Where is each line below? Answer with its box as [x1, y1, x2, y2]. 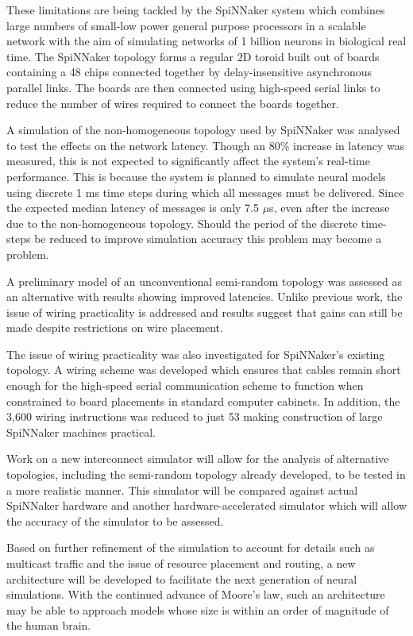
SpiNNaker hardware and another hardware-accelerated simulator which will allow [6, 497, 407, 514]
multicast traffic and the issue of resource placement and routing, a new [6, 555, 356, 571]
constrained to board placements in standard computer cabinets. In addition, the [6, 392, 400, 409]
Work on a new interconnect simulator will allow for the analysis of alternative [6, 450, 389, 467]
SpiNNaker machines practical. [6, 423, 156, 440]
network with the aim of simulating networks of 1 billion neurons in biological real [6, 33, 407, 49]
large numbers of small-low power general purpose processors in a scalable [6, 17, 366, 33]
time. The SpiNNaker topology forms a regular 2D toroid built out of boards [6, 48, 380, 64]
